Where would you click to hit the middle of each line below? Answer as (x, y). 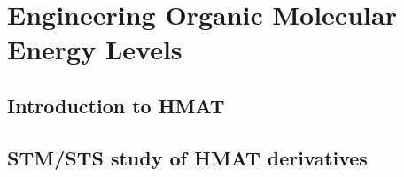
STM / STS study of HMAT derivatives (187, 157)
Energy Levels (95, 49)
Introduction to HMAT (116, 105)
